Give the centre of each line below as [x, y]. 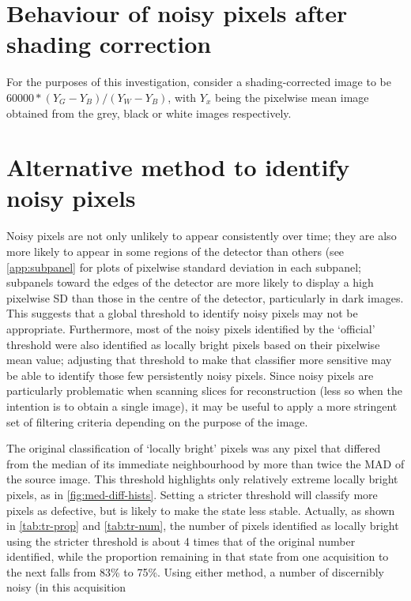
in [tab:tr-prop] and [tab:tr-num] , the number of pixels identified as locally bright [203, 526]
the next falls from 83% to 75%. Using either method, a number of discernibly [195, 571]
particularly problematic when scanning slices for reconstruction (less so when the [204, 391]
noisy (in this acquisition [66, 587]
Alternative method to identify [178, 167]
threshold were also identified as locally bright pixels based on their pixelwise [193, 344]
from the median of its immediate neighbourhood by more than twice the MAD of [205, 463]
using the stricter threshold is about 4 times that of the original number [181, 541]
